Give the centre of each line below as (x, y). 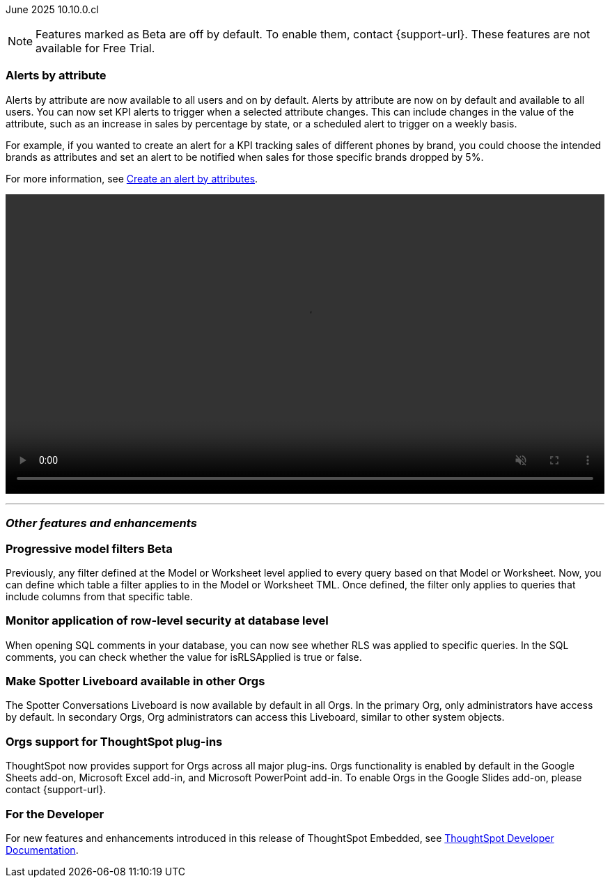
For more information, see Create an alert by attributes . (132, 178)
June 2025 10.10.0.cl (52, 9)
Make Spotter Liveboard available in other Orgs (135, 681)
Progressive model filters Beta (89, 548)
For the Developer (55, 814)
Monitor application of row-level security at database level (167, 621)
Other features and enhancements (101, 523)
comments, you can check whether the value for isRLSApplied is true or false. (184, 657)
